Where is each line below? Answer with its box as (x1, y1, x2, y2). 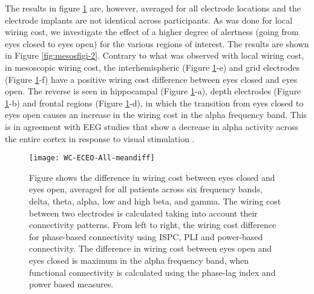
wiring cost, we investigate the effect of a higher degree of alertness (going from (5, 25, 299, 38)
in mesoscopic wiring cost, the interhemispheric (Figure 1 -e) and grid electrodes (5, 60, 300, 73)
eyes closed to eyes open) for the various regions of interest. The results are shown (5, 37, 309, 50)
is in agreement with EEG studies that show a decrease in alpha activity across (5, 120, 299, 132)
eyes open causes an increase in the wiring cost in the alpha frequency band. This (5, 108, 307, 121)
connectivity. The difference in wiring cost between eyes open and (29, 242, 272, 255)
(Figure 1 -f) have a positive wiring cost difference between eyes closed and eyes (5, 73, 298, 85)
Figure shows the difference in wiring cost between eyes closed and (29, 171, 275, 183)
